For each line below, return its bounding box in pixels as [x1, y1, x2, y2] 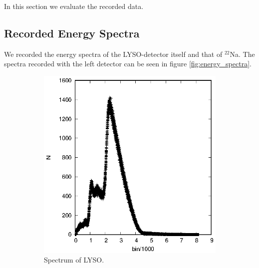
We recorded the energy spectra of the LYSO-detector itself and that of [4, 48, 223, 59]
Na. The [230, 48, 255, 59]
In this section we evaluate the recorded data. [4, 1, 144, 11]
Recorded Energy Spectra [4, 25, 140, 40]
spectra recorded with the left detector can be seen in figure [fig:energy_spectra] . [4, 58, 252, 69]
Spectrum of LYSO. [44, 255, 104, 265]
